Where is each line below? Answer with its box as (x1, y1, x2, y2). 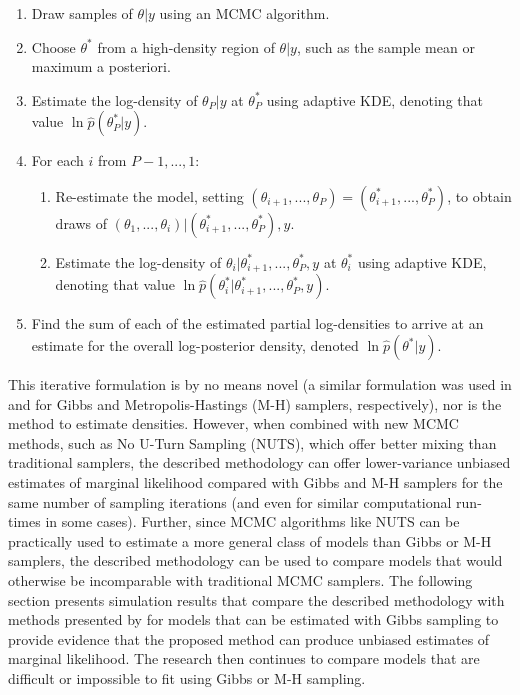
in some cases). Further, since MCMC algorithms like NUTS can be (45, 511, 460, 532)
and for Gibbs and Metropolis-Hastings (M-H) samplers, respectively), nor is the (8, 393, 502, 414)
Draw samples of (31, 3, 133, 23)
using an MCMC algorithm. (159, 3, 330, 23)
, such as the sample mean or (296, 36, 475, 57)
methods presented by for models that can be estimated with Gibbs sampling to (8, 609, 499, 630)
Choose (31, 36, 76, 57)
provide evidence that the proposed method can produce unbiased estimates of (8, 628, 490, 649)
